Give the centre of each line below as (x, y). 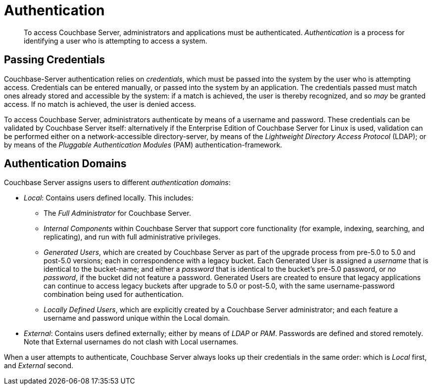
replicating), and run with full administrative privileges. (132, 237)
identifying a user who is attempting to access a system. (116, 41)
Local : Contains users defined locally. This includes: (109, 198)
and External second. (39, 366)
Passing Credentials (54, 60)
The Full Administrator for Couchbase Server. (117, 213)
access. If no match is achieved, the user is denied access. (100, 104)
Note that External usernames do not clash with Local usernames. (131, 342)
